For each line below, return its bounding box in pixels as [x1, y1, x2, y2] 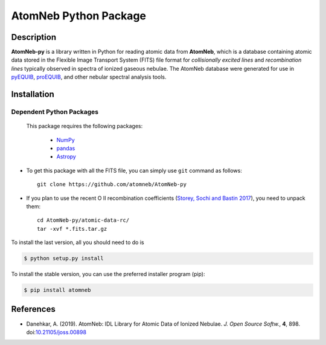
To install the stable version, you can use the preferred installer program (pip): [11, 271, 205, 278]
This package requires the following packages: [26, 123, 143, 130]
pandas [56, 144, 75, 152]
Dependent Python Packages [11, 108, 99, 116]
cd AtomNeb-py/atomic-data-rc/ [37, 217, 130, 224]
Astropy [56, 153, 77, 160]
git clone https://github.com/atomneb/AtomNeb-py [37, 181, 187, 188]
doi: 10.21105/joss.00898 [26, 328, 87, 335]
